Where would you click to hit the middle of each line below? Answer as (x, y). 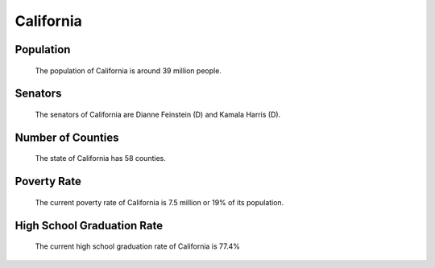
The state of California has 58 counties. (101, 159)
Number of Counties (67, 137)
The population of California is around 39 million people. (128, 70)
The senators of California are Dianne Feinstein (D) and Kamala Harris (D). (158, 114)
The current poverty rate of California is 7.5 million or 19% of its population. (159, 202)
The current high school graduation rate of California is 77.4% (138, 246)
